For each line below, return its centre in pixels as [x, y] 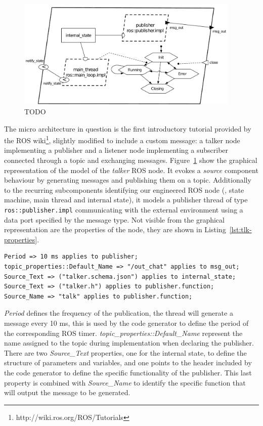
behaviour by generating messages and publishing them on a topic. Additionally [128, 180]
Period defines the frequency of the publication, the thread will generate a [119, 313]
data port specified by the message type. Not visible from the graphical [114, 219]
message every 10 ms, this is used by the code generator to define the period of [126, 323]
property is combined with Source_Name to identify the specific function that [125, 382]
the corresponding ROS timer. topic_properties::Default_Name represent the [123, 333]
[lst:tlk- [240, 229]
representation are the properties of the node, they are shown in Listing [115, 229]
